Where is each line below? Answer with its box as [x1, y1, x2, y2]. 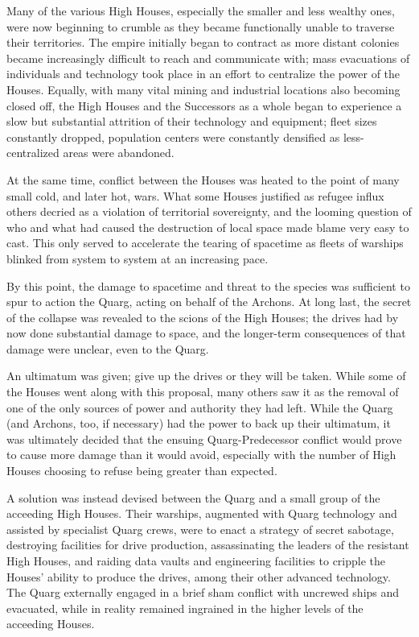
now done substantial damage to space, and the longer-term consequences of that [6, 325, 406, 341]
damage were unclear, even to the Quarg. [6, 340, 209, 357]
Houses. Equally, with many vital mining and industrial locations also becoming [6, 81, 401, 97]
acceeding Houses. [6, 615, 95, 632]
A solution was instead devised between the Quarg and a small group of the [6, 489, 380, 506]
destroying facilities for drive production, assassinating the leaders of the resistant [6, 536, 409, 553]
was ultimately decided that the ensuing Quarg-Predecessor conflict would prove [6, 430, 402, 447]
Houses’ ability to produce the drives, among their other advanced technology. [6, 568, 391, 585]
